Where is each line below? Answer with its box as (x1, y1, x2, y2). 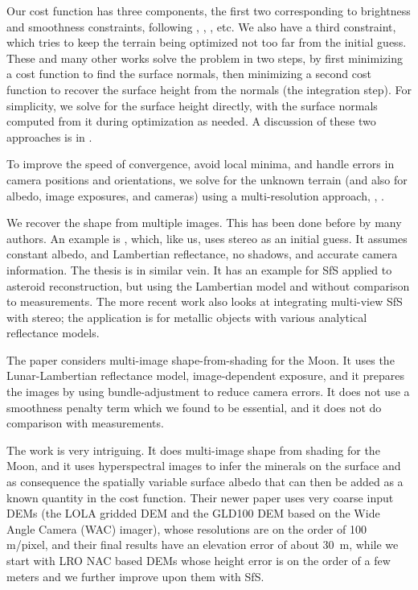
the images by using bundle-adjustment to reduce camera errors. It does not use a (6, 383, 410, 400)
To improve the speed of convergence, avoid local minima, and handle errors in (6, 155, 395, 172)
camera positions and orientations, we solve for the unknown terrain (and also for (6, 171, 408, 188)
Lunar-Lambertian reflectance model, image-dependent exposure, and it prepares (6, 367, 405, 384)
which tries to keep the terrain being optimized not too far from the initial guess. (6, 34, 407, 51)
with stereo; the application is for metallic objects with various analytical (6, 308, 367, 325)
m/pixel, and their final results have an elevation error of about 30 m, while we (6, 536, 399, 553)
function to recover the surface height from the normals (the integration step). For (6, 80, 412, 97)
